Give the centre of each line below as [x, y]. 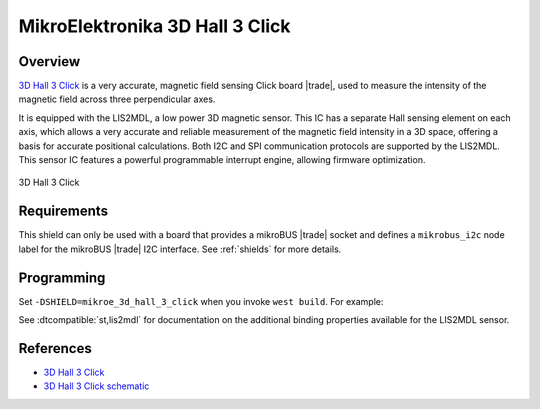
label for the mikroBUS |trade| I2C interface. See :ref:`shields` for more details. [180, 249]
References [55, 348]
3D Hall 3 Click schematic [96, 386]
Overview [49, 61]
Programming [62, 277]
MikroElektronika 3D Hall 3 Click [154, 26]
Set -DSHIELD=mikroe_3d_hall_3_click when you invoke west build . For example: [201, 301]
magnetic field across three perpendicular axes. [117, 99]
